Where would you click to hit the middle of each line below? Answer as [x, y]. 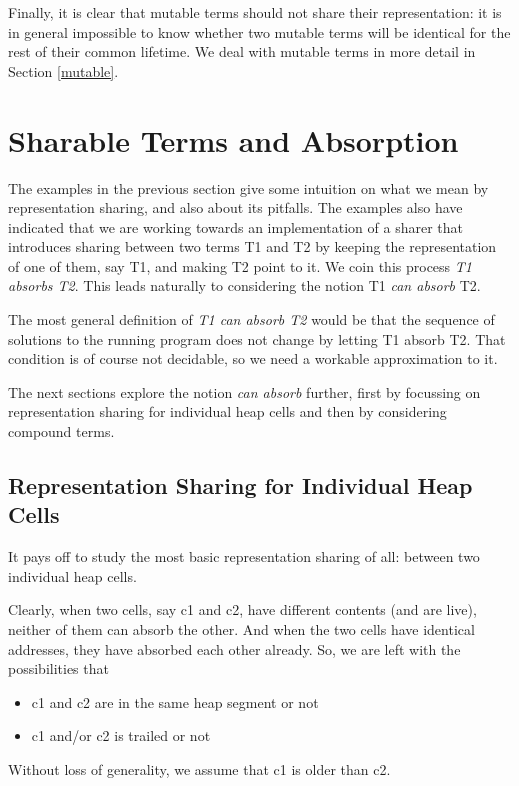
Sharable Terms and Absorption [233, 139]
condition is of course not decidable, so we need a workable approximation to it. [253, 358]
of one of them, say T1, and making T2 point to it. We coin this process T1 [240, 265]
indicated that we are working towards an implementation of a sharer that [235, 226]
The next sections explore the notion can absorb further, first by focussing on [244, 391]
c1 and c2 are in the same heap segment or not [175, 701]
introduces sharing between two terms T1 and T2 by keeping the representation [252, 246]
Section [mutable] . [63, 70]
